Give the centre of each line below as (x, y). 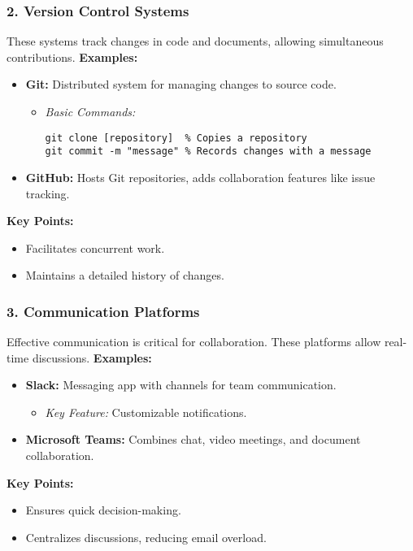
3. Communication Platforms (103, 311)
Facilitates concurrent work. (95, 247)
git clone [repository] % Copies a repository (176, 138)
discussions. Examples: (92, 357)
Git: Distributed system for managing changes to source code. (181, 84)
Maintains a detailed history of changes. (125, 275)
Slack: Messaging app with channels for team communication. (181, 385)
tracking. (48, 193)
